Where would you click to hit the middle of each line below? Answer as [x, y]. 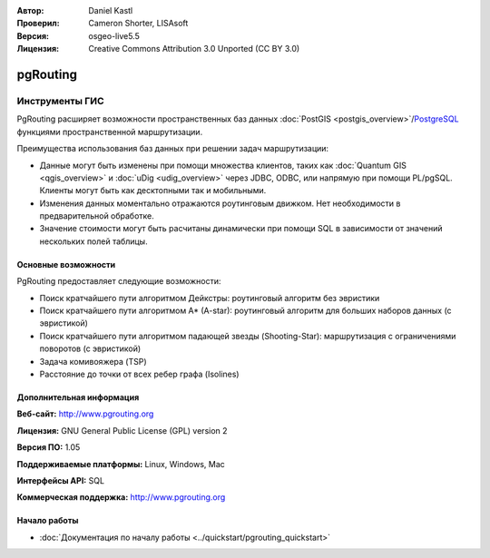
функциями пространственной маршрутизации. [110, 132]
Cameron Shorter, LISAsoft [138, 24]
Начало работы [48, 521]
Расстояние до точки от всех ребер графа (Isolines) [139, 374]
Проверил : [38, 24]
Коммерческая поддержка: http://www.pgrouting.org [121, 497]
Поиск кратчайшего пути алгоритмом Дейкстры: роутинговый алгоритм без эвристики [210, 298]
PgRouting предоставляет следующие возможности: [119, 281]
